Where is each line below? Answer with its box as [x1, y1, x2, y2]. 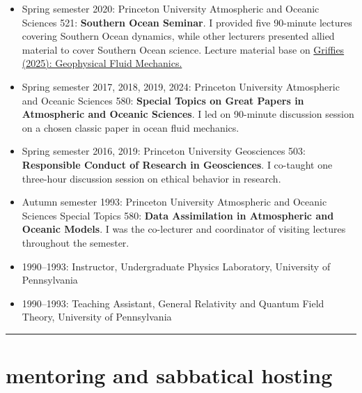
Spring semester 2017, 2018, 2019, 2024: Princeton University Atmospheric [22, 79, 340, 93]
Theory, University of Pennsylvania [22, 309, 172, 324]
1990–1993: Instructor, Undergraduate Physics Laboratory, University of [22, 259, 331, 273]
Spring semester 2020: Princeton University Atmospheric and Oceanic [22, 1, 320, 15]
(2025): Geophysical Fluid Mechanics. [22, 56, 182, 70]
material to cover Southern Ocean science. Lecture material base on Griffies [22, 42, 345, 56]
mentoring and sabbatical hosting [6, 361, 333, 390]
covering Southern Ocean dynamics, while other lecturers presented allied [22, 29, 335, 43]
